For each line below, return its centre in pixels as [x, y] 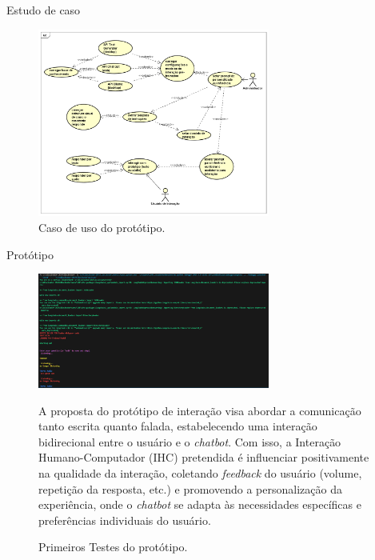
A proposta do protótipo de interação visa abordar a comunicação [200, 410]
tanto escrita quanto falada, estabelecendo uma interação [178, 426]
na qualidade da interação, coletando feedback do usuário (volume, [200, 472]
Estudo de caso [44, 10]
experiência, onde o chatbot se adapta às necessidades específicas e [200, 504]
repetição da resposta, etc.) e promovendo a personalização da [190, 488]
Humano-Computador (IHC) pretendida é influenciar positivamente [204, 457]
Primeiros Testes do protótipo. [113, 547]
